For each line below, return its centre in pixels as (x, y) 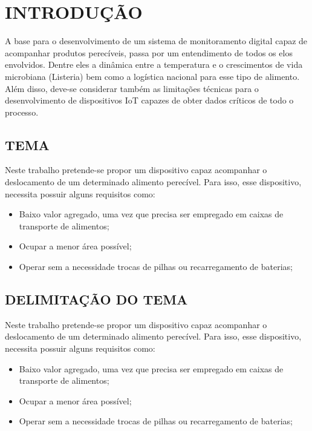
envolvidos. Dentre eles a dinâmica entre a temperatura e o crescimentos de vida (154, 64)
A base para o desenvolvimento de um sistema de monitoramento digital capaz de (156, 41)
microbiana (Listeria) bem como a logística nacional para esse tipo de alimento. (152, 76)
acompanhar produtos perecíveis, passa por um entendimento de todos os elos (149, 52)
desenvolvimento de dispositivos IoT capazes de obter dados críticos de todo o (149, 100)
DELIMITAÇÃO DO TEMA (96, 299)
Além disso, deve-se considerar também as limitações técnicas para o (132, 88)
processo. (22, 112)
